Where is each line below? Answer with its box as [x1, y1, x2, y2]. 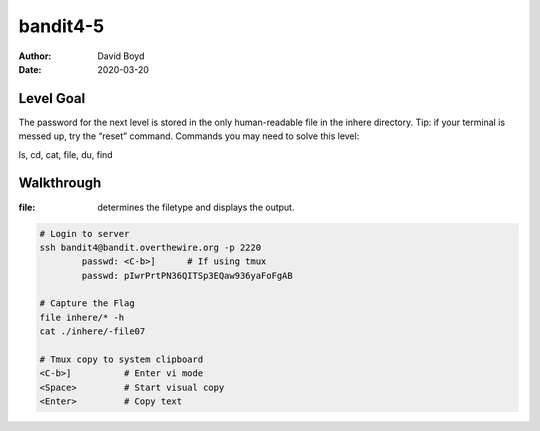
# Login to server [39, 228, 130, 239]
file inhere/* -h [39, 311, 125, 323]
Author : [18, 50, 52, 62]
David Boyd [97, 50, 145, 62]
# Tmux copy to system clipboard [39, 354, 204, 365]
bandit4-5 [18, 15, 105, 37]
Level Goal [18, 90, 86, 107]
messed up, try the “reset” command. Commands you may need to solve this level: [18, 130, 360, 142]
